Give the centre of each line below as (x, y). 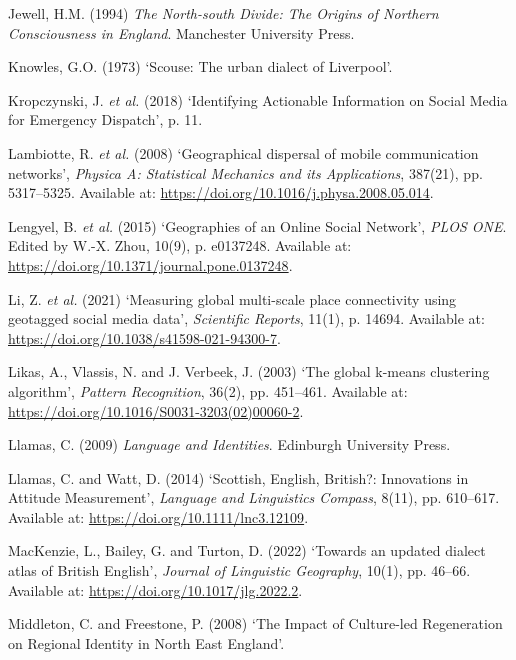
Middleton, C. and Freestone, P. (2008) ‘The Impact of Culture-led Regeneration (255, 623)
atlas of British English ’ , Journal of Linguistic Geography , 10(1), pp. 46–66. (239, 570)
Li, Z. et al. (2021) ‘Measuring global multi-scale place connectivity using (232, 298)
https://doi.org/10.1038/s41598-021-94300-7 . (144, 337)
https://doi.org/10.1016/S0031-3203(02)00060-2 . (156, 410)
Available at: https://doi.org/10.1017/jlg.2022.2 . (155, 589)
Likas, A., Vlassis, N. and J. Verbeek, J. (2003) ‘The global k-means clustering (249, 371)
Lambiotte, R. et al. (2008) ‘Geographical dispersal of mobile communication (243, 152)
